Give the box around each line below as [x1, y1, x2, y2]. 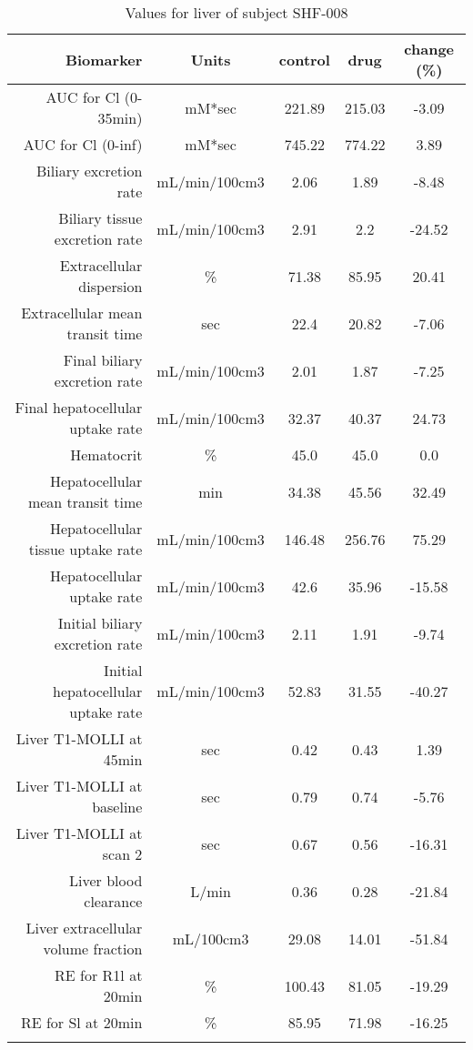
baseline [92, 796, 143, 817]
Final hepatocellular [15, 397, 143, 418]
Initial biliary [57, 612, 143, 633]
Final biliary [63, 349, 143, 370]
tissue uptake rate [28, 539, 143, 560]
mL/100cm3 [172, 927, 249, 949]
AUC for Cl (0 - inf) [23, 134, 143, 155]
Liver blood [69, 870, 143, 891]
